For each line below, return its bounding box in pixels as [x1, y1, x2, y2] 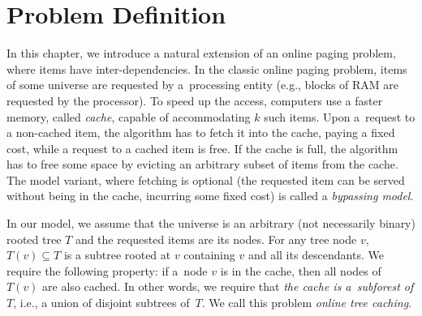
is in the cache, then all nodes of [220, 262, 381, 279]
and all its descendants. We [248, 246, 384, 263]
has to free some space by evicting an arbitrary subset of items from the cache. [6, 156, 398, 173]
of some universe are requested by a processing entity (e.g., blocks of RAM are [6, 76, 399, 93]
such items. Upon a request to [264, 108, 416, 125]
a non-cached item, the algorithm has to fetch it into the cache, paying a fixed [6, 124, 395, 141]
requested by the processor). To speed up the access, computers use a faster [6, 92, 383, 109]
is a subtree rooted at [63, 246, 171, 263]
